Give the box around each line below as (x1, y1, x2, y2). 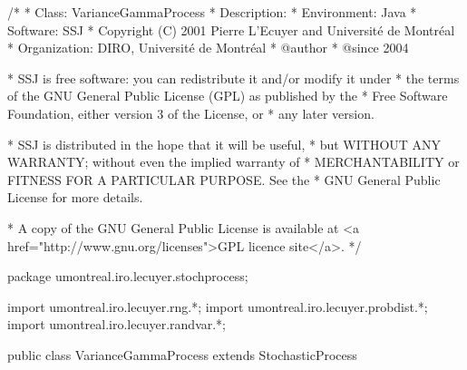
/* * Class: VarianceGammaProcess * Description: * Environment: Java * (7, 3, 417, 21)
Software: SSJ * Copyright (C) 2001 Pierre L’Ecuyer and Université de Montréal (7, 20, 455, 39)
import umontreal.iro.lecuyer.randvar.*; (7, 315, 227, 334)
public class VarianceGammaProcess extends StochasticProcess (7, 345, 357, 364)
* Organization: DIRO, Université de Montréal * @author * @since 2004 (7, 38, 409, 57)
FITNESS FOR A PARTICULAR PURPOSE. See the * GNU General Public (7, 170, 441, 189)
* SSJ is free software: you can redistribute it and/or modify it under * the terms (7, 68, 460, 87)
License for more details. (7, 188, 143, 207)
